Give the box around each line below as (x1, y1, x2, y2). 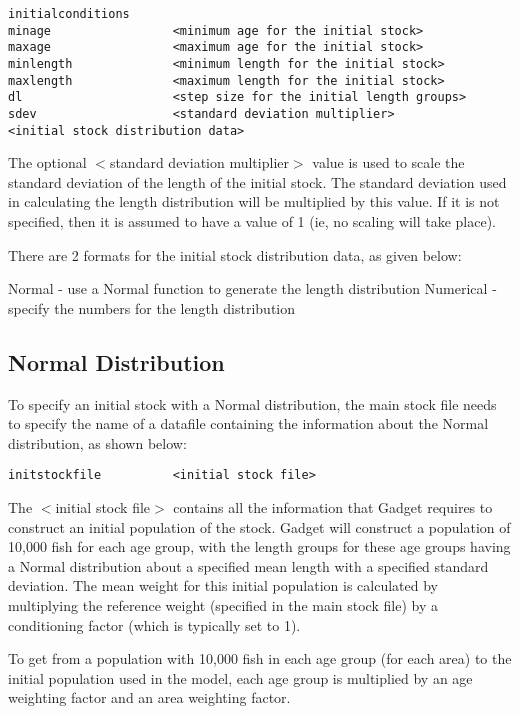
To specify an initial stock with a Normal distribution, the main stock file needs (8, 393, 497, 414)
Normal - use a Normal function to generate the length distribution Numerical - (8, 278, 497, 299)
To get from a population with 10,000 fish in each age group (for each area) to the (8, 648, 512, 669)
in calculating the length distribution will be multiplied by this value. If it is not (8, 191, 500, 212)
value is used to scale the (312, 152, 465, 173)
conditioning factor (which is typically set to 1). (8, 614, 301, 635)
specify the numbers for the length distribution (8, 297, 295, 318)
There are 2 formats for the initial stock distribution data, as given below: (8, 244, 462, 265)
